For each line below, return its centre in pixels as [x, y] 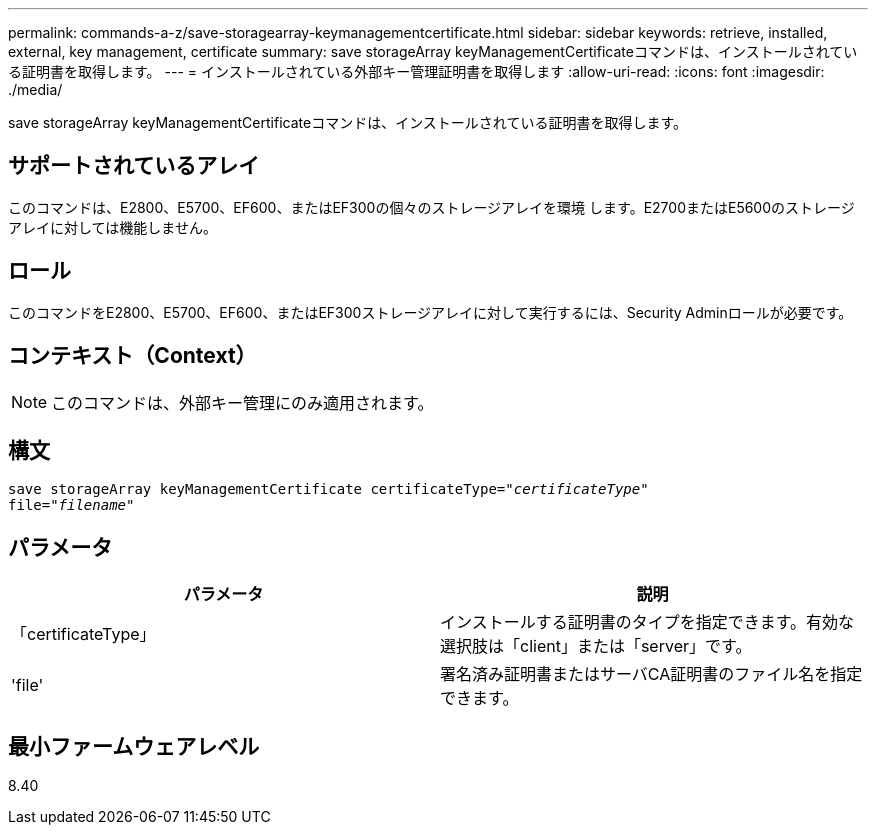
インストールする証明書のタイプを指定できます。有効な [647, 622]
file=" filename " [71, 505]
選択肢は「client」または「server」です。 [596, 646]
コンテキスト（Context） [132, 356]
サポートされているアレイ [134, 166]
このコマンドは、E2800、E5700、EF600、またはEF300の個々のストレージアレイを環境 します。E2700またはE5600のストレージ [431, 207]
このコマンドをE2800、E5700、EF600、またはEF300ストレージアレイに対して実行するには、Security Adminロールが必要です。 [430, 312]
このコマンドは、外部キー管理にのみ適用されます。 [242, 402]
